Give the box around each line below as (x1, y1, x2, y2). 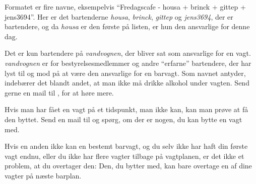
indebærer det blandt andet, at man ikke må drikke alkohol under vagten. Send (5, 77, 249, 88)
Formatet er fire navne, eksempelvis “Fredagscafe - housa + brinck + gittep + (5, 2, 246, 12)
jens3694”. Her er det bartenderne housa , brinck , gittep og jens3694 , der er (5, 11, 233, 22)
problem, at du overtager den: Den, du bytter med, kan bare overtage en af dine (5, 160, 252, 171)
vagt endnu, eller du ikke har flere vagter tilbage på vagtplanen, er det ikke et (5, 150, 244, 161)
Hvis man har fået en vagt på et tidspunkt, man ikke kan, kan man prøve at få (5, 104, 248, 115)
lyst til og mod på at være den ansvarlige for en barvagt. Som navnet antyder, (5, 67, 246, 78)
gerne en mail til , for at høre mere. (5, 87, 114, 98)
